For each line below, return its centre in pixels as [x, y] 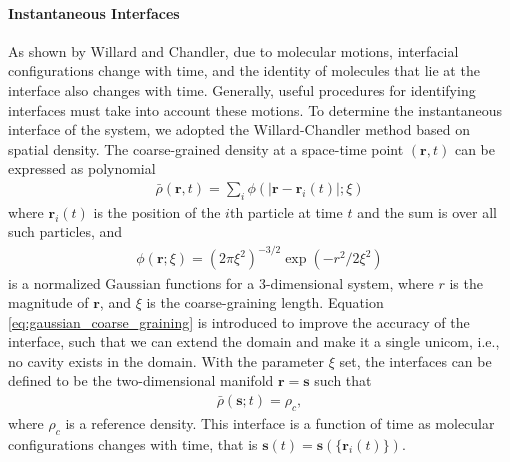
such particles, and [65, 231]
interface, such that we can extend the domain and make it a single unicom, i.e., [254, 341]
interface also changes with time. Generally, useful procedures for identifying [242, 89]
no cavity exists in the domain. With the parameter [166, 360]
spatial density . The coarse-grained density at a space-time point [206, 148]
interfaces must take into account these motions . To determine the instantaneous [255, 109]
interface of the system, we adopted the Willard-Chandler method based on [239, 129]
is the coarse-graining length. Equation [265, 302]
